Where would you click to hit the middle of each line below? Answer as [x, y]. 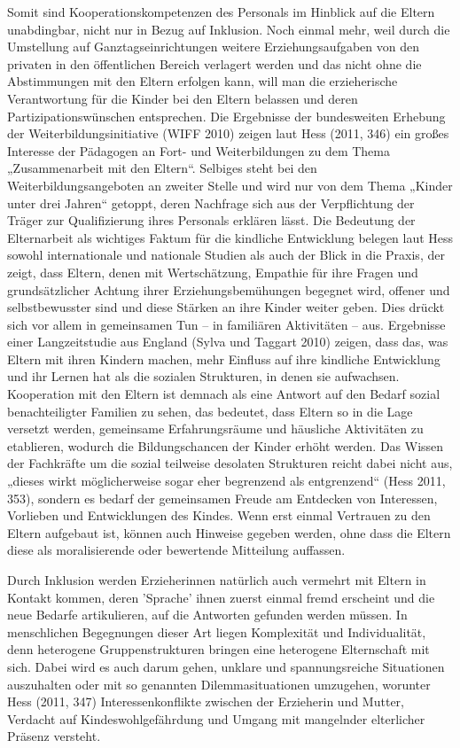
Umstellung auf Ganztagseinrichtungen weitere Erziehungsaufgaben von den [214, 47]
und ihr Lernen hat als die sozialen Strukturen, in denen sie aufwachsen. [203, 376]
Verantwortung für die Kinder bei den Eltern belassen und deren [183, 98]
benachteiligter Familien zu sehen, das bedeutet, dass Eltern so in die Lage [210, 411]
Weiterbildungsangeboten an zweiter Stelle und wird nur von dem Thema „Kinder [230, 185]
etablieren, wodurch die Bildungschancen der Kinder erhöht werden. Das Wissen [226, 445]
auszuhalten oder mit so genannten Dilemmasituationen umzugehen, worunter [219, 684]
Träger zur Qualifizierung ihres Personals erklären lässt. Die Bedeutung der [211, 220]
